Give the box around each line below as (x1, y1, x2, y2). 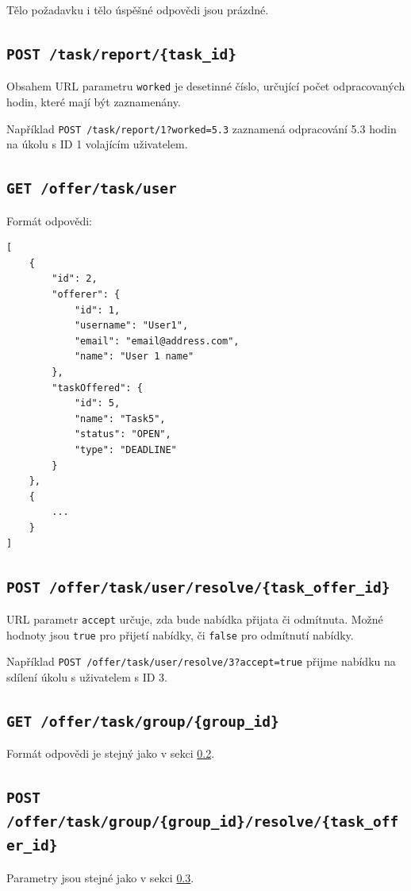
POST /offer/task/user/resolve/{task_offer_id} (6, 578, 390, 596)
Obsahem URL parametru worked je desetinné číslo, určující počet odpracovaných (6, 78, 405, 94)
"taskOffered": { (52, 382, 143, 394)
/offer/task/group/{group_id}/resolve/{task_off (6, 813, 399, 831)
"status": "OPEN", (74, 428, 171, 440)
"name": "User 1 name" (74, 351, 194, 363)
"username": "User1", (74, 320, 189, 332)
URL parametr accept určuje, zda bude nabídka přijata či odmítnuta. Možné (6, 610, 383, 627)
